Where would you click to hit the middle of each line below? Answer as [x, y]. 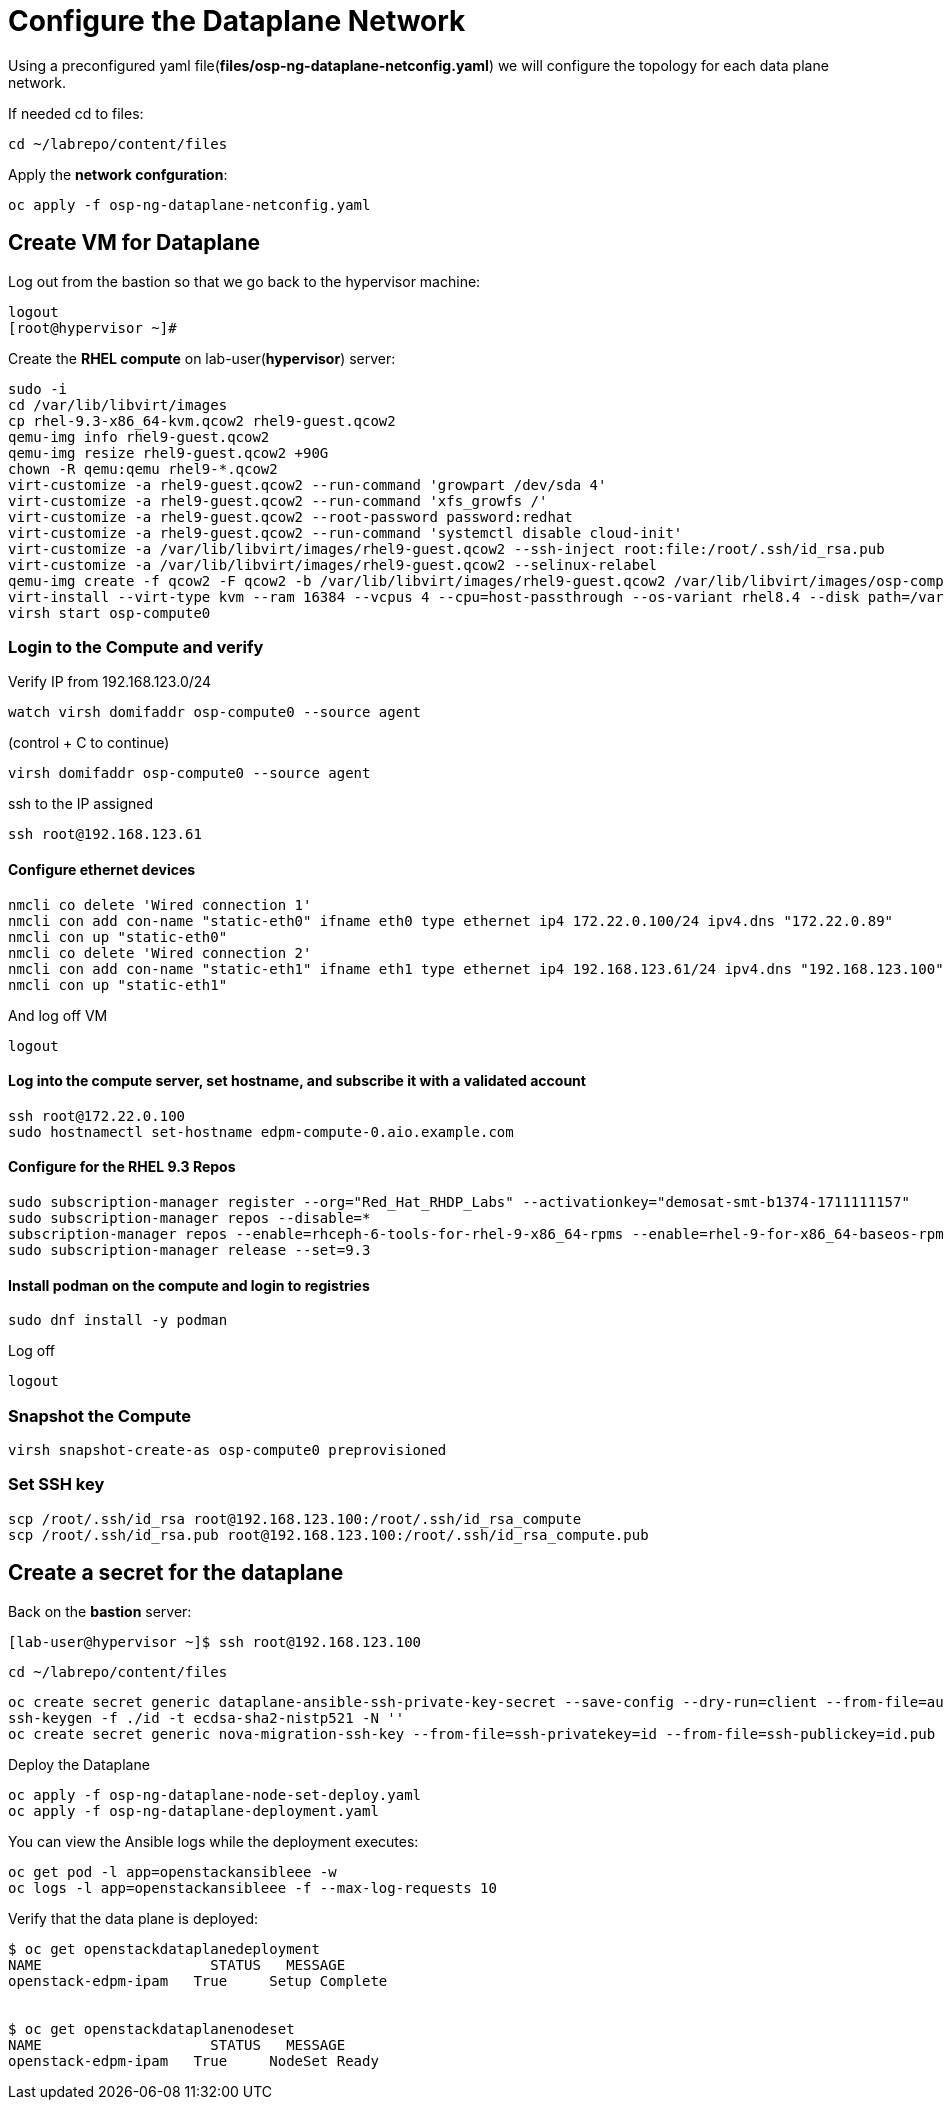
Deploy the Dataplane [79, 1764]
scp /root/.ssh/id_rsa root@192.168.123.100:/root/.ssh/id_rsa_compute [295, 1518]
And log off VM [58, 1015]
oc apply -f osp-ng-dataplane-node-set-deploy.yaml [215, 1794]
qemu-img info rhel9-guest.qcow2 [139, 436]
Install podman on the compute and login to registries [189, 1285]
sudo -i [38, 388]
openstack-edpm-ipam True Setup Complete [198, 1980]
